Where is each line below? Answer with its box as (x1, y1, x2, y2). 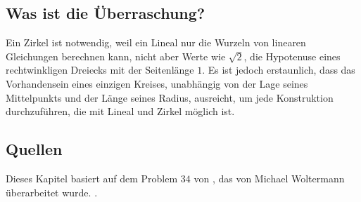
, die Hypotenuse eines (243, 48, 341, 63)
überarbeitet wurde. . (6, 184, 98, 199)
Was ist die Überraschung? (6, 2, 205, 24)
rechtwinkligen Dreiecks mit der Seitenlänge (6, 62, 194, 77)
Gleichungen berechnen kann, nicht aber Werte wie (6, 48, 226, 63)
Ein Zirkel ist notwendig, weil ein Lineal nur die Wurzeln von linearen (6, 35, 306, 50)
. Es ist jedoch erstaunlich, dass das (202, 62, 355, 77)
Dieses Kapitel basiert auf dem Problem (6, 170, 178, 185)
